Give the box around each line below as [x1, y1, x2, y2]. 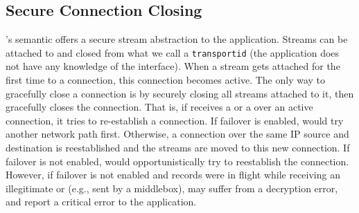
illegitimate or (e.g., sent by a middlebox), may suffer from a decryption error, [6, 180, 338, 195]
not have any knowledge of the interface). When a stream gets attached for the [6, 59, 340, 73]
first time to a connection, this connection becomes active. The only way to [6, 73, 326, 87]
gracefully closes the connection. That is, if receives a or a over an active [6, 100, 313, 114]
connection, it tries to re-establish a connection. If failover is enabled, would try [6, 113, 344, 127]
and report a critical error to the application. [6, 194, 197, 209]
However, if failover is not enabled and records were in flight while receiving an [6, 167, 340, 182]
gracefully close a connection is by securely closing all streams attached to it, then [6, 86, 354, 100]
